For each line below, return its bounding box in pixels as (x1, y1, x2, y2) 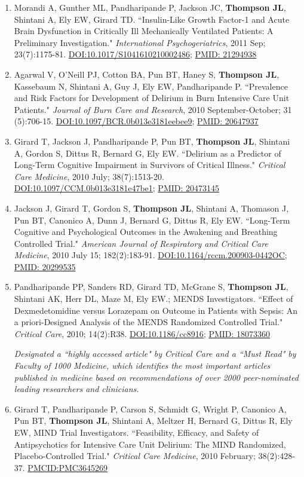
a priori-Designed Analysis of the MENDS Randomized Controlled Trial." (14, 316, 283, 328)
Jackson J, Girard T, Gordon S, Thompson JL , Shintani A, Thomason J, (14, 201, 289, 214)
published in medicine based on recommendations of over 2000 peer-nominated (14, 371, 299, 383)
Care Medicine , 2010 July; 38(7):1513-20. (14, 170, 164, 182)
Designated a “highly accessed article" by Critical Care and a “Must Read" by (14, 347, 296, 360)
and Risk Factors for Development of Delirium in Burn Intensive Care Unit (14, 91, 290, 104)
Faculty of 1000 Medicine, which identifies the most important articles (14, 359, 271, 372)
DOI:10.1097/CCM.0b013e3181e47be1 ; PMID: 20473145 (14, 182, 220, 194)
